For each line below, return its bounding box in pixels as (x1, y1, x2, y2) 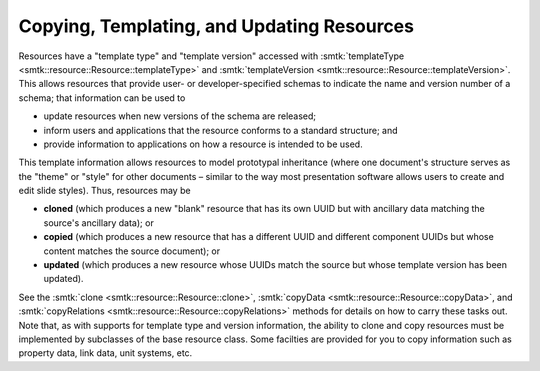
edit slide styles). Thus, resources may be (18, 185, 191, 197)
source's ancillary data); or (43, 216, 154, 229)
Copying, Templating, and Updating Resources (18, 15, 415, 37)
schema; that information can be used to (18, 91, 186, 104)
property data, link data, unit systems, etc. (18, 347, 193, 359)
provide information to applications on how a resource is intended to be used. (43, 138, 364, 150)
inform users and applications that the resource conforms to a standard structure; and (43, 124, 399, 136)
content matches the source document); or (43, 245, 221, 257)
